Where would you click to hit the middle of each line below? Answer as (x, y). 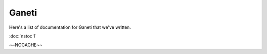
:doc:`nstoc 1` (23, 36)
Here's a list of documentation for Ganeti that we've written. (70, 27)
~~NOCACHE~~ (26, 45)
